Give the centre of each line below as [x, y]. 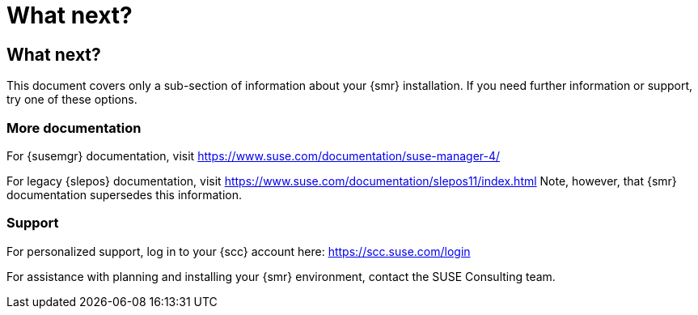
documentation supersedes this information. [124, 194]
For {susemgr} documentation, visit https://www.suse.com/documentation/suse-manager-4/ [254, 155]
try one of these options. [72, 100]
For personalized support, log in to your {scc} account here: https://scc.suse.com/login [239, 251]
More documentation [74, 128]
